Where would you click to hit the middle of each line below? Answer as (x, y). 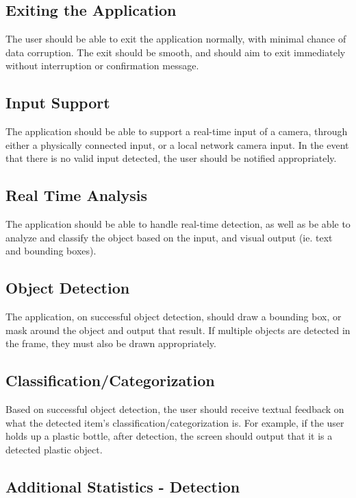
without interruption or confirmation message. (102, 66)
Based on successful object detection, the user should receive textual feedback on (175, 409)
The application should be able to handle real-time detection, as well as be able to (178, 224)
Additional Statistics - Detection (123, 486)
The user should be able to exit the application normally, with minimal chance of (176, 39)
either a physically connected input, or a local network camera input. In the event (177, 144)
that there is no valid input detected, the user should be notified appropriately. (171, 158)
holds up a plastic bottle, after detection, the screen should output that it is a (169, 436)
